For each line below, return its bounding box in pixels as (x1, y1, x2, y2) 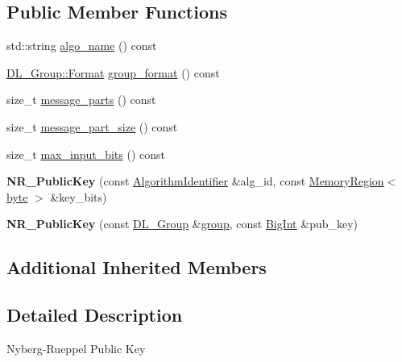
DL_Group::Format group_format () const (6, 64, 220, 81)
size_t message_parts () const (6, 91, 156, 108)
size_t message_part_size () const (6, 118, 178, 135)
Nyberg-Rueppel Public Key (6, 339, 146, 356)
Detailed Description (6, 302, 183, 327)
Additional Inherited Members (6, 255, 267, 280)
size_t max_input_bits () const (6, 145, 166, 162)
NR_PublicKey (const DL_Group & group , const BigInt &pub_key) (6, 215, 358, 232)
